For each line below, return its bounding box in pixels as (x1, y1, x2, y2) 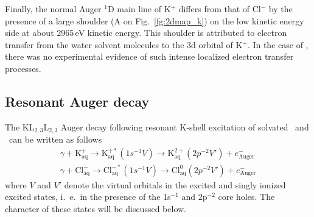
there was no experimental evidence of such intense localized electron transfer (5, 50, 294, 63)
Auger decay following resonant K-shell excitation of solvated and (60, 120, 309, 133)
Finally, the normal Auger (5, 2, 102, 15)
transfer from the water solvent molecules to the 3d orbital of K (5, 38, 243, 51)
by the (268, 2, 293, 15)
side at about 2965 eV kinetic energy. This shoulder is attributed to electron (5, 26, 287, 39)
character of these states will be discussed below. (5, 202, 186, 215)
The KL (5, 120, 35, 133)
